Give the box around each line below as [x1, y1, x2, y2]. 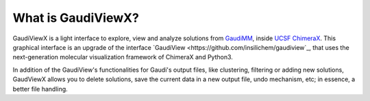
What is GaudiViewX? [12, 10, 140, 25]
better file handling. [12, 85, 68, 93]
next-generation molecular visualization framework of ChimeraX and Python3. [12, 53, 233, 61]
